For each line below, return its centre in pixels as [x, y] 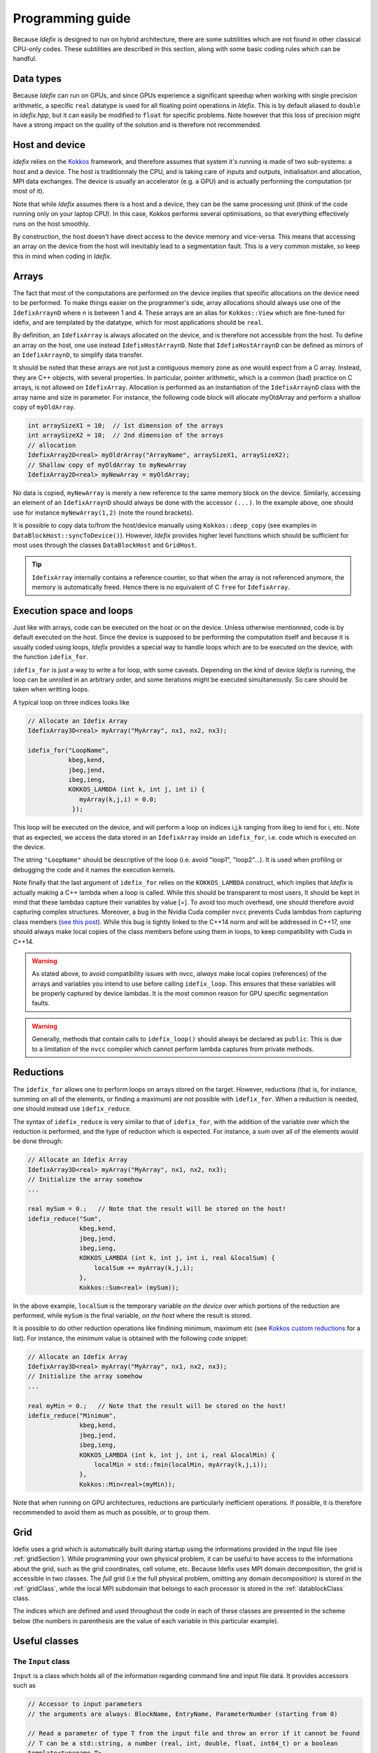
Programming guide [72, 18]
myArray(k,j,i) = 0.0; [118, 799]
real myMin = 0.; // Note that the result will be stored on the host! [157, 1406]
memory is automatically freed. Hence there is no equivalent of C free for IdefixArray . [161, 587]
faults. [41, 1003]
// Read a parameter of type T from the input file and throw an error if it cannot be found [194, 1733]
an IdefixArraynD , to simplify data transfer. [78, 355]
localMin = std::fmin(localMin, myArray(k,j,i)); [181, 1464]
